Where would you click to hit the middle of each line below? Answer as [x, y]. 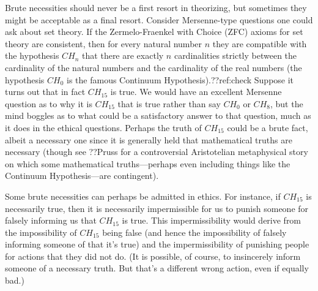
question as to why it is [49, 103]
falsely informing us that [51, 220]
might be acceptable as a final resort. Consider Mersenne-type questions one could [159, 19]
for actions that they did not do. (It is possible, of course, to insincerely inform [153, 256]
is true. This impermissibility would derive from [212, 220]
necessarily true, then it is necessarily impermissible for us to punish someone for [157, 208]
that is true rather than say [169, 103]
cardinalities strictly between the [235, 55]
